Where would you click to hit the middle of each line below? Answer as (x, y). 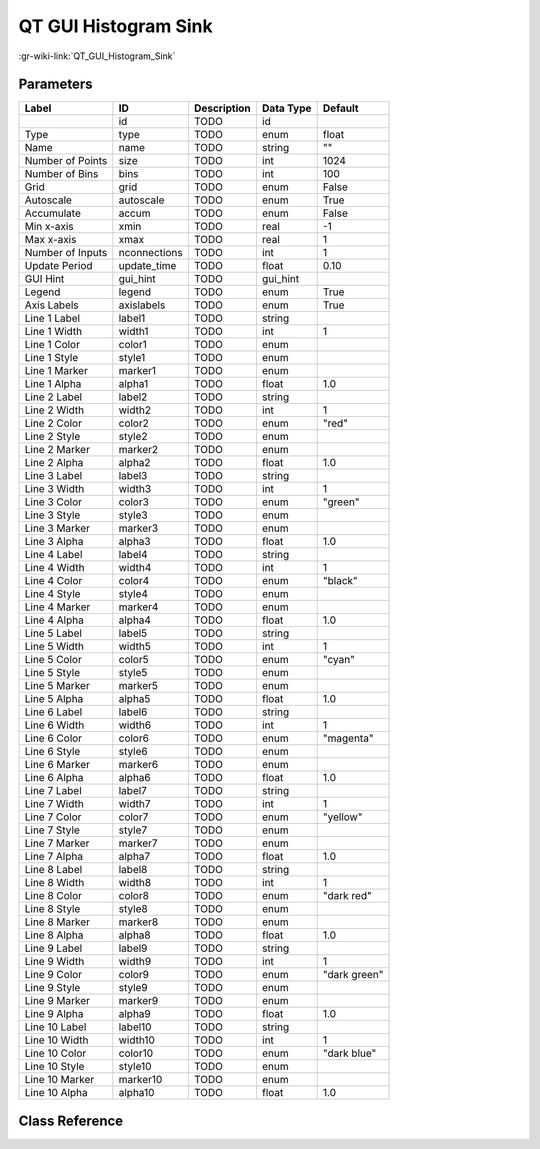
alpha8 (134, 935)
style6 (133, 752)
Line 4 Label (53, 555)
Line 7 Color (53, 817)
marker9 (138, 1001)
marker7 (138, 843)
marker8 (138, 922)
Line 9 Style (52, 988)
